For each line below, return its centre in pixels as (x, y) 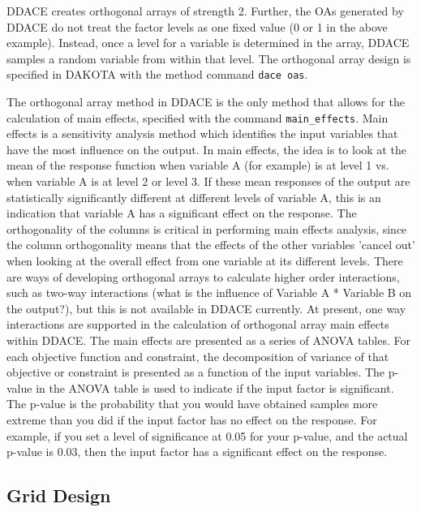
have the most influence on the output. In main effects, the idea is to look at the (206, 149)
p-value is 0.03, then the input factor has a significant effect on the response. (197, 452)
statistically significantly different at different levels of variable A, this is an (194, 197)
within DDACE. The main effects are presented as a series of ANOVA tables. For (208, 340)
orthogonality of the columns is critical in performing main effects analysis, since (207, 228)
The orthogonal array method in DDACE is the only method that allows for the (206, 102)
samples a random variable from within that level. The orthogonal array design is (209, 58)
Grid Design (59, 495)
